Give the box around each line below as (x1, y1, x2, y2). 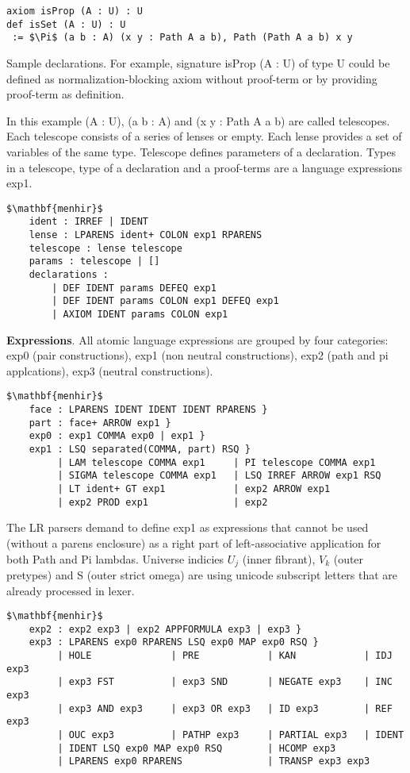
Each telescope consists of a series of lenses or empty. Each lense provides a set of (6, 128, 402, 144)
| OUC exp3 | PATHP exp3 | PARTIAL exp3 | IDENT (57, 729, 404, 741)
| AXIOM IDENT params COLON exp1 (52, 308, 228, 320)
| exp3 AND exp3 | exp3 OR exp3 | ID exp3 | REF (57, 702, 393, 714)
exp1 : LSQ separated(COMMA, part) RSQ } (29, 444, 251, 456)
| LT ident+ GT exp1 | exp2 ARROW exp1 (57, 483, 331, 494)
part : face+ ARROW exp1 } (29, 417, 171, 429)
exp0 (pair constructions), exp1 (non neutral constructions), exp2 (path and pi (6, 347, 389, 363)
